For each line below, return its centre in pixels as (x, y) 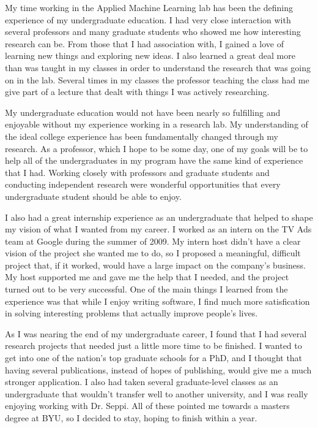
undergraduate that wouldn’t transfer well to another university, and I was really (157, 393)
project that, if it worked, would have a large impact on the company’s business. (155, 265)
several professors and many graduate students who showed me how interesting (153, 32)
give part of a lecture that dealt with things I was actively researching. (137, 92)
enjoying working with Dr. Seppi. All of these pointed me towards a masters (147, 406)
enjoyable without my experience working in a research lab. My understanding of (157, 124)
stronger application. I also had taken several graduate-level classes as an (142, 382)
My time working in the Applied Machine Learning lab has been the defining (149, 7)
